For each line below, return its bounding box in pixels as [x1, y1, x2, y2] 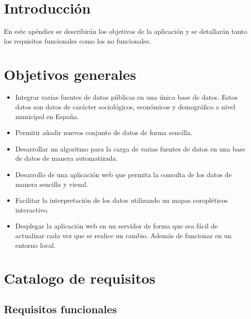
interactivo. [15, 204, 49, 214]
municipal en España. [15, 111, 79, 121]
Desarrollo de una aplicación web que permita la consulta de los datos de [15, 169, 232, 179]
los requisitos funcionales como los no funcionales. [4, 35, 151, 46]
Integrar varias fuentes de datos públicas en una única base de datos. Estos [15, 92, 238, 102]
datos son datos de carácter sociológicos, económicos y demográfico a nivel [15, 102, 236, 112]
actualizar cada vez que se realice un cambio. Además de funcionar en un [15, 230, 232, 240]
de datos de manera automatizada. [15, 153, 118, 163]
